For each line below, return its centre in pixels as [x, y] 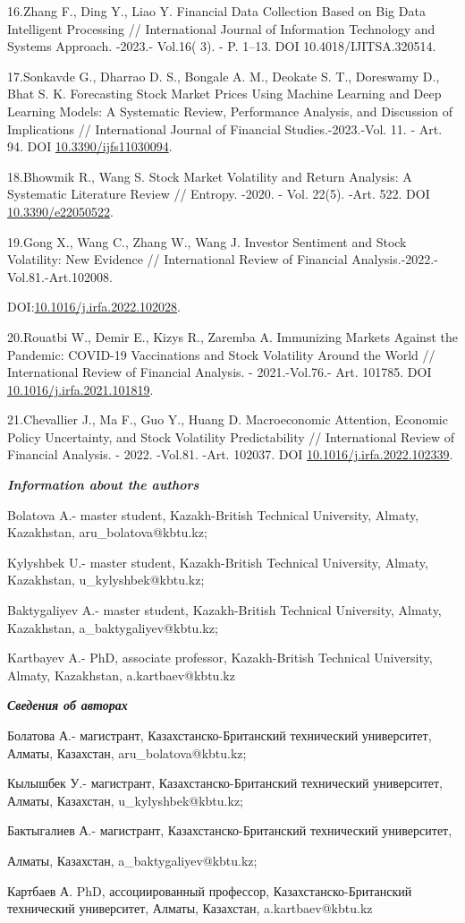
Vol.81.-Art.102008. [60, 276]
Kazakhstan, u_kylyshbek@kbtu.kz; [106, 580]
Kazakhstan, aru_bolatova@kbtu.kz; [107, 532]
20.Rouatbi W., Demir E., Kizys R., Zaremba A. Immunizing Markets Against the [232, 336]
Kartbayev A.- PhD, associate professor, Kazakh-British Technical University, [220, 658]
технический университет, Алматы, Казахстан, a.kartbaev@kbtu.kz [190, 908]
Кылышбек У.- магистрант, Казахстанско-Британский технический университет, [225, 783]
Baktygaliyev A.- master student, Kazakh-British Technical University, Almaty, [224, 610]
